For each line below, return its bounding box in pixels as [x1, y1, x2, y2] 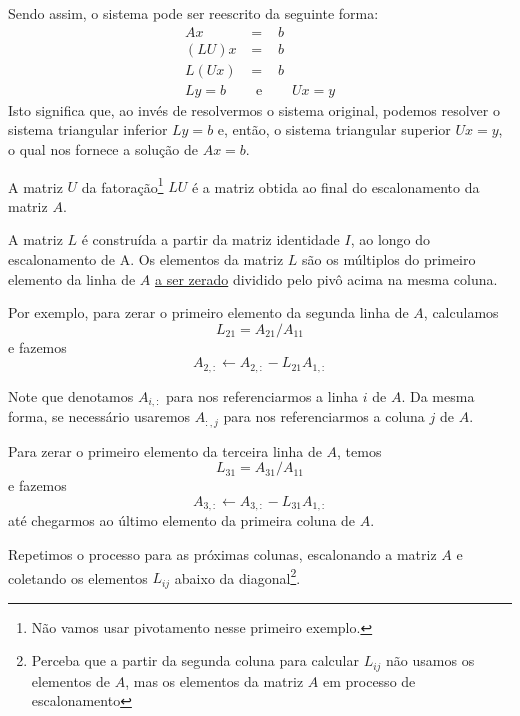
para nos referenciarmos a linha [166, 385, 359, 406]
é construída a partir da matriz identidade [81, 229, 340, 250]
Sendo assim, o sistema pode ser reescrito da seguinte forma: [8, 3, 379, 23]
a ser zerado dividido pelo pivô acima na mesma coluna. [155, 268, 498, 289]
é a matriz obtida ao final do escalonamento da [191, 176, 480, 197]
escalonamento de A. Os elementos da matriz [8, 248, 284, 269]
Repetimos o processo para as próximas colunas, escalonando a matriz [8, 543, 437, 564]
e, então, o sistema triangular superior [217, 119, 451, 140]
